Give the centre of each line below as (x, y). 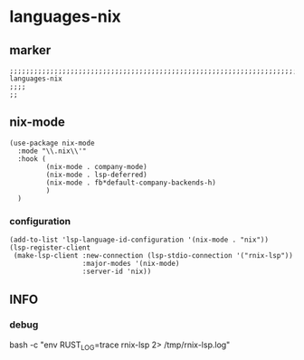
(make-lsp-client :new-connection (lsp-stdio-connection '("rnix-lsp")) (153, 256)
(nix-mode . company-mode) (96, 166)
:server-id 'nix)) (117, 272)
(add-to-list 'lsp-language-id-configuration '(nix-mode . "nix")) (139, 240)
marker (30, 50)
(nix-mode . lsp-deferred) (96, 175)
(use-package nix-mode (52, 143)
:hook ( (32, 159)
